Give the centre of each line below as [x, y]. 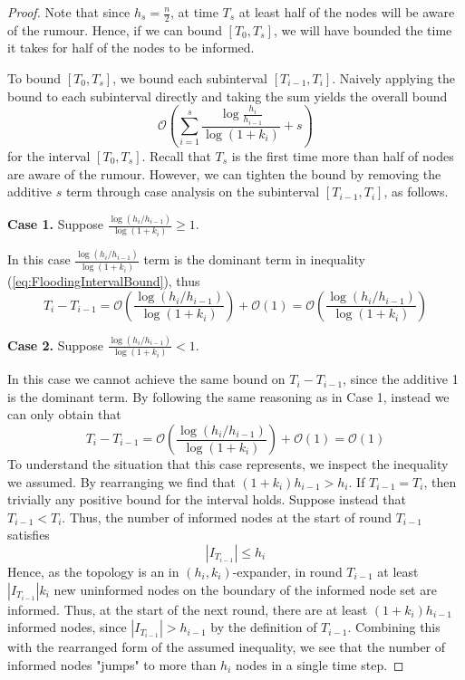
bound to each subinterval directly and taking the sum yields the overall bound [228, 96]
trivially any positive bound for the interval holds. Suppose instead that [207, 499]
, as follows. [416, 192]
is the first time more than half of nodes [343, 155]
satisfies [29, 535]
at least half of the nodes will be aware [347, 12]
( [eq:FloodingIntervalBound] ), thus [104, 281]
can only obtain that [64, 414]
